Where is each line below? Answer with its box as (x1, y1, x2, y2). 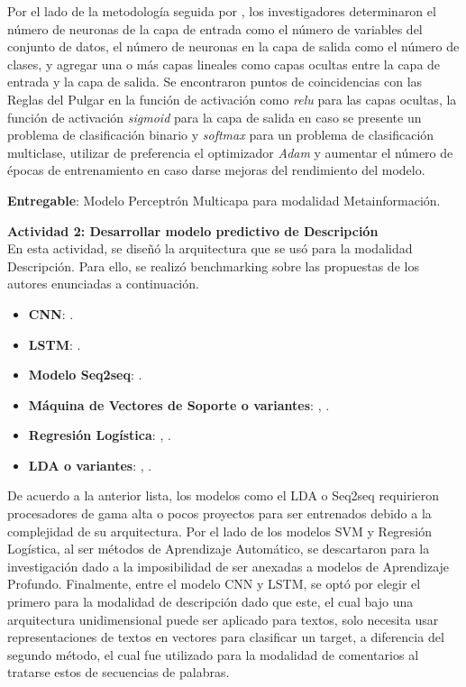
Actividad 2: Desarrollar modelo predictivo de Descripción (7, 221, 379, 240)
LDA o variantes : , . (28, 455, 152, 474)
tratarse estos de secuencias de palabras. (7, 663, 230, 682)
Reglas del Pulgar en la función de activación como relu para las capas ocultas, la (7, 89, 457, 108)
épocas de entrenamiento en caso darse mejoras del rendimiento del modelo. (7, 160, 425, 179)
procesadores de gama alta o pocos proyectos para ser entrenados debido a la (7, 504, 432, 523)
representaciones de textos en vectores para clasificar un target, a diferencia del (7, 627, 444, 646)
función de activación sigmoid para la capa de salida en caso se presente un (7, 107, 422, 126)
